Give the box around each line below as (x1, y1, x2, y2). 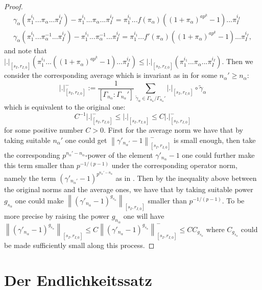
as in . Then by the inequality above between (115, 173, 257, 183)
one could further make (182, 149, 255, 160)
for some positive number (4, 125, 83, 135)
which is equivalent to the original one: (4, 101, 126, 112)
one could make (15, 195, 64, 205)
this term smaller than (4, 160, 75, 171)
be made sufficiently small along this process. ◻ (4, 239, 155, 250)
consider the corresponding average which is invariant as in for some (4, 70, 218, 80)
